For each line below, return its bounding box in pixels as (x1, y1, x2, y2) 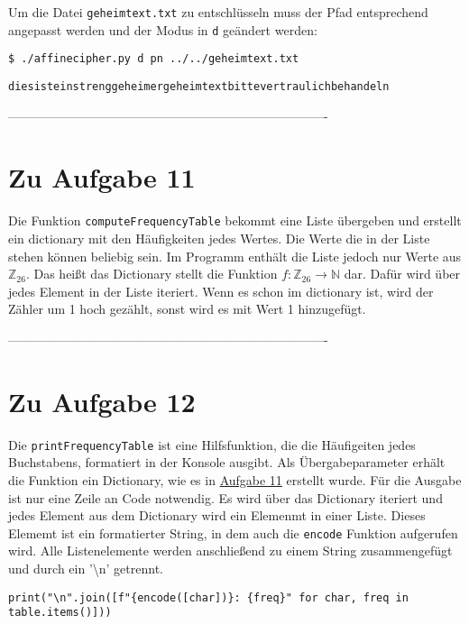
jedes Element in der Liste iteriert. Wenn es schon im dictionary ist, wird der (8, 281, 434, 300)
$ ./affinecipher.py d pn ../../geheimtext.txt (8, 52, 299, 66)
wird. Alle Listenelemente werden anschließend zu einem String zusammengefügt (8, 541, 453, 560)
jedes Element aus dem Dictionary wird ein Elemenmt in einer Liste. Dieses (8, 506, 426, 525)
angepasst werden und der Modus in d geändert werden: (8, 20, 317, 39)
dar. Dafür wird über (344, 264, 461, 283)
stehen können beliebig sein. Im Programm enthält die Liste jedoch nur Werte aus (8, 246, 462, 265)
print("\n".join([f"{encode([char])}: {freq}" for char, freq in (8, 591, 409, 604)
